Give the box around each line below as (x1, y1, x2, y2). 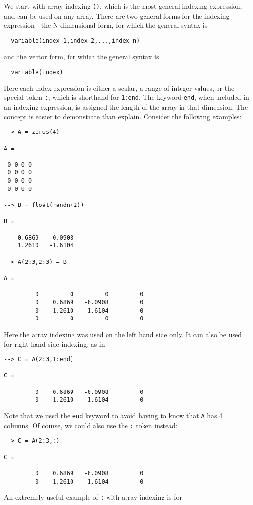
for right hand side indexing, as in (4, 338, 105, 349)
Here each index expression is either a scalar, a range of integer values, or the (4, 82, 235, 93)
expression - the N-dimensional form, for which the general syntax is (4, 20, 208, 30)
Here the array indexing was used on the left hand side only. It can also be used (4, 329, 242, 339)
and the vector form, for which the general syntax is (4, 51, 159, 61)
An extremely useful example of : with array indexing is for (4, 492, 182, 502)
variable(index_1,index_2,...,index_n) (11, 37, 140, 44)
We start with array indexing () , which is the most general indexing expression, (4, 1, 242, 11)
